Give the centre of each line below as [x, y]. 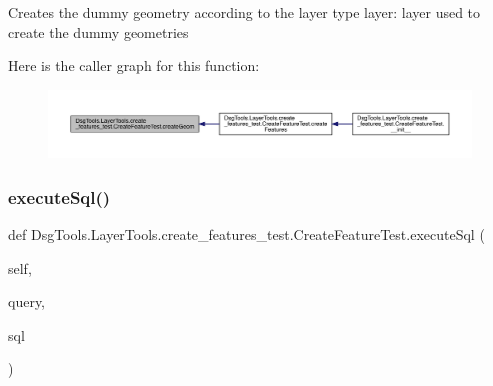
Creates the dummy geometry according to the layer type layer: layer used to [244, 12]
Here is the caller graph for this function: [134, 65]
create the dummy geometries [98, 31]
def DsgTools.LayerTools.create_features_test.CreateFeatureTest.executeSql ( [246, 233]
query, [27, 301]
